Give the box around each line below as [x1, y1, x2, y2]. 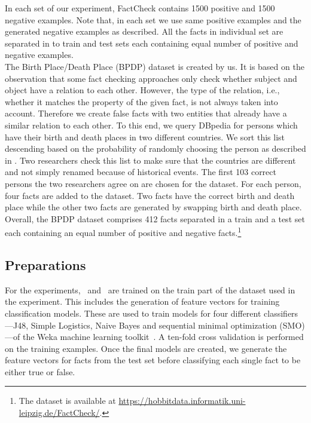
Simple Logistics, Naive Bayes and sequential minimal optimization [31, 318, 277, 331]
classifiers [264, 306, 298, 319]
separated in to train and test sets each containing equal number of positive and [5, 36, 298, 49]
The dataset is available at [19, 394, 116, 407]
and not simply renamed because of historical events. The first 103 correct [5, 165, 276, 178]
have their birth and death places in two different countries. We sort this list [5, 130, 285, 143]
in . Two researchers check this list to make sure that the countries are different [5, 154, 296, 166]
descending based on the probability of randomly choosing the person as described [5, 142, 306, 155]
